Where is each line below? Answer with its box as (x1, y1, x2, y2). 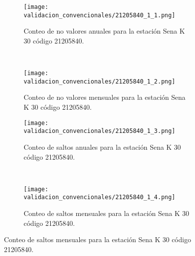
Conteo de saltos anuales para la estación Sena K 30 (24, 141, 181, 152)
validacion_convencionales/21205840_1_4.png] (24, 194, 175, 201)
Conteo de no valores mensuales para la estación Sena (24, 92, 186, 102)
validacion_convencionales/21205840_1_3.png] (24, 128, 175, 135)
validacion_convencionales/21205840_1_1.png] (24, 11, 175, 19)
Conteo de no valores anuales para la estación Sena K (24, 26, 185, 36)
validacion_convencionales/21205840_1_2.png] (24, 78, 175, 85)
